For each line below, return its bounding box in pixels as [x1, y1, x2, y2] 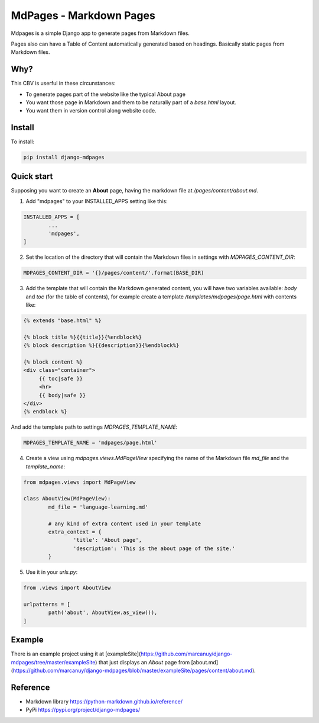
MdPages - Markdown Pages [11, 9, 156, 22]
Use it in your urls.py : [25, 568, 78, 576]
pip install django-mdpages [23, 154, 105, 161]
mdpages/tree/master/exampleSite [11, 658, 96, 666]
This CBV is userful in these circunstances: [11, 80, 116, 87]
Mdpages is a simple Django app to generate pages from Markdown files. [11, 30, 190, 37]
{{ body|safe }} [38, 391, 86, 399]
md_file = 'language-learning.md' [48, 503, 148, 510]
